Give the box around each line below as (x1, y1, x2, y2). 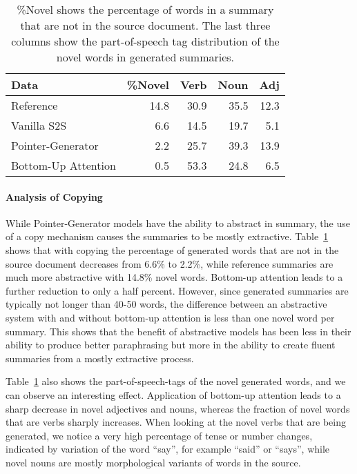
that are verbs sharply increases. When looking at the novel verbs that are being (6, 415, 346, 429)
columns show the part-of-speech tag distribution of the (11, 33, 280, 49)
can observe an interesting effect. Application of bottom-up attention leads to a (6, 387, 341, 402)
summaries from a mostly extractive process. (6, 350, 194, 365)
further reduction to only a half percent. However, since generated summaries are (6, 283, 349, 297)
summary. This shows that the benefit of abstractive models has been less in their (6, 324, 351, 338)
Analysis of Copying (6, 189, 103, 204)
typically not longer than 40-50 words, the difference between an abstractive (6, 297, 327, 311)
